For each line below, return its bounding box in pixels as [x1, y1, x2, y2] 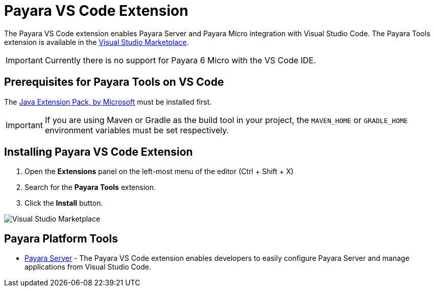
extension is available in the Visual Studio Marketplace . [4, 37, 189, 46]
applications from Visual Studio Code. [25, 262, 151, 272]
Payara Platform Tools [4, 232, 118, 245]
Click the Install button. [25, 199, 103, 208]
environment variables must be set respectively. [44, 125, 229, 135]
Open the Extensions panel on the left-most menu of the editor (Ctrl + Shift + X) [25, 167, 294, 176]
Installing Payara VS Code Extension [4, 145, 193, 159]
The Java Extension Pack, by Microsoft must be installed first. [4, 97, 212, 106]
